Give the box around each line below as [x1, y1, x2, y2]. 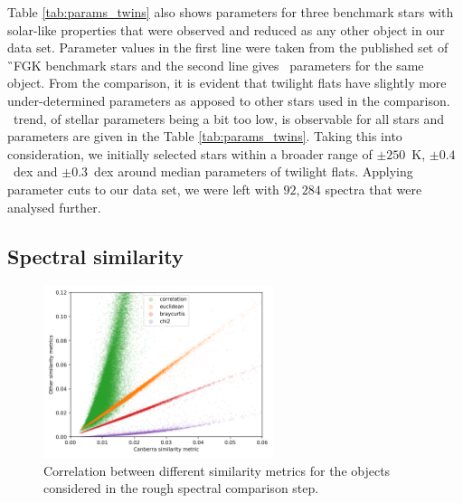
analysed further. [7, 197, 101, 216]
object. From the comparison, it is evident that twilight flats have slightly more [7, 73, 447, 92]
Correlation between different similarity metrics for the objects [43, 460, 391, 479]
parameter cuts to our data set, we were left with [7, 179, 279, 198]
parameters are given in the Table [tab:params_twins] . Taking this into [7, 127, 402, 146]
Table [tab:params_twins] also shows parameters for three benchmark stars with [7, 3, 454, 21]
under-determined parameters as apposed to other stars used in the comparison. [7, 90, 450, 109]
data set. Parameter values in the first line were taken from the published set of [7, 38, 449, 57]
